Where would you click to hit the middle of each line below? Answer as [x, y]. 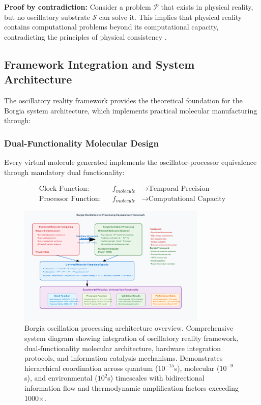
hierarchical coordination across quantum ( [91, 368]
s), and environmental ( [61, 378]
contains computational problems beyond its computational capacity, [111, 27]
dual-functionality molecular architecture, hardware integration [123, 348]
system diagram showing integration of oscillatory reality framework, [132, 338]
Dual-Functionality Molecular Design [81, 143]
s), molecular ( [197, 368]
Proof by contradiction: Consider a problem [78, 7]
